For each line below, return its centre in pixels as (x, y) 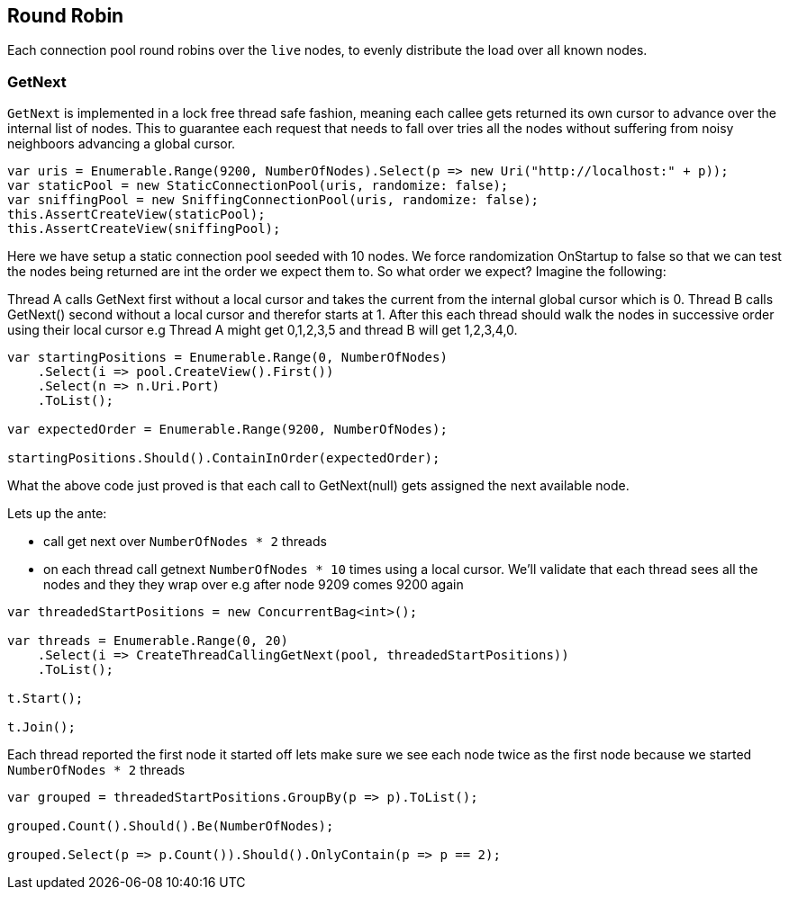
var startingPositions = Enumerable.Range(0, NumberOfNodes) (227, 358)
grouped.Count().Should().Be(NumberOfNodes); (171, 826)
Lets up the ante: (57, 514)
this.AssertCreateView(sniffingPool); (144, 229)
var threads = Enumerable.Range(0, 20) (148, 641)
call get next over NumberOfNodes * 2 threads (185, 542)
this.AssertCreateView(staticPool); (136, 215)
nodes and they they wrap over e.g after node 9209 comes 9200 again (254, 585)
